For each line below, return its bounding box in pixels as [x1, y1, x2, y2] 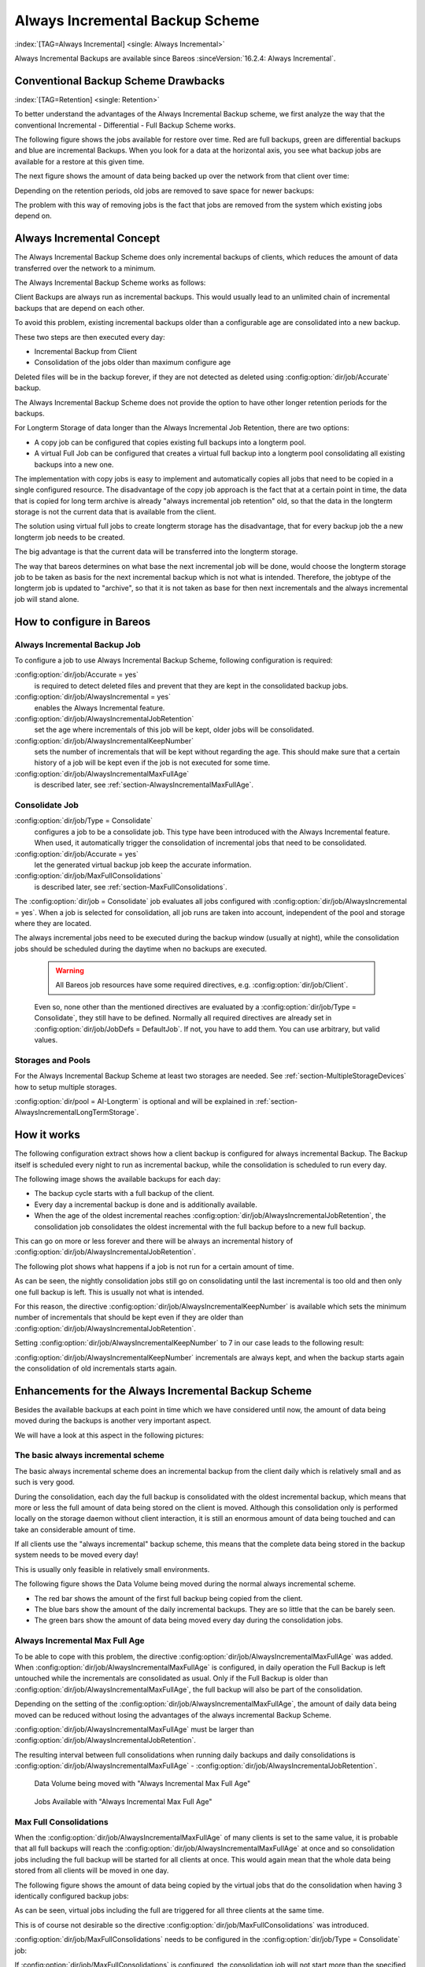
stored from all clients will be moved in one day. [14, 1866, 169, 1876]
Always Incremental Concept [14, 232, 161, 245]
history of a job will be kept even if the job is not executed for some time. [34, 758, 271, 767]
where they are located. [14, 918, 92, 928]
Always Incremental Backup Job [14, 639, 141, 650]
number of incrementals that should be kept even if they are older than [14, 1312, 244, 1322]
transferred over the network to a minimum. [14, 264, 157, 273]
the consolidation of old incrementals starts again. [14, 1364, 177, 1373]
